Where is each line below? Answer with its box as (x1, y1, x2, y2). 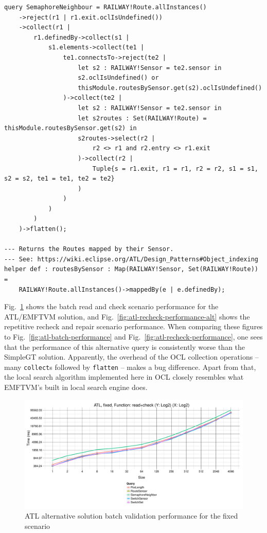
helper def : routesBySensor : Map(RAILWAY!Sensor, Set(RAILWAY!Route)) (4, 265, 258, 273)
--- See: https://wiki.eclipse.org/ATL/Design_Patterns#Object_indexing (4, 255, 258, 263)
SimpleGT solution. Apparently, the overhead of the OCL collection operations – (4, 351, 259, 362)
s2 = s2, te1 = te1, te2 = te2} (4, 175, 115, 183)
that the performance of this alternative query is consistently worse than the (4, 341, 245, 352)
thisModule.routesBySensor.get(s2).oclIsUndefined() (78, 84, 262, 92)
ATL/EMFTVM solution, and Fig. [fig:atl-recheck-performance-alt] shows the (4, 311, 250, 322)
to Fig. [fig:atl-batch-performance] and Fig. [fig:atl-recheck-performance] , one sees (4, 331, 263, 342)
